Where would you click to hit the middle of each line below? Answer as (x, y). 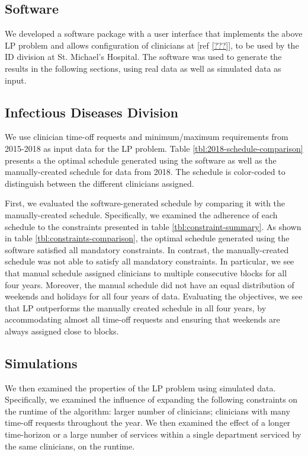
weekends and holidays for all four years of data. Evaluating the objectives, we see (154, 296)
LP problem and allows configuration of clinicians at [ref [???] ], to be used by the (152, 45)
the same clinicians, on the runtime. (70, 446)
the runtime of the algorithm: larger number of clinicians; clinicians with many (147, 411)
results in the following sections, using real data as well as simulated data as (143, 68)
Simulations (41, 363)
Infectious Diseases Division (92, 112)
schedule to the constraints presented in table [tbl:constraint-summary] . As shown (153, 226)
